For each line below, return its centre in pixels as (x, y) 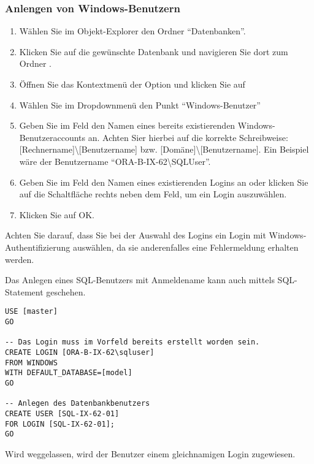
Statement (24, 291)
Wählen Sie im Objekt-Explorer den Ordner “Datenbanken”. (132, 31)
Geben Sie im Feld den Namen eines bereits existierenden (127, 125)
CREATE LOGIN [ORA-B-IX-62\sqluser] (80, 352)
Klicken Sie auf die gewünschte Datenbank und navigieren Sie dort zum (154, 51)
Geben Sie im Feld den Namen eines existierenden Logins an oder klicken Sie (164, 182)
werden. (20, 259)
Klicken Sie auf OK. (57, 214)
